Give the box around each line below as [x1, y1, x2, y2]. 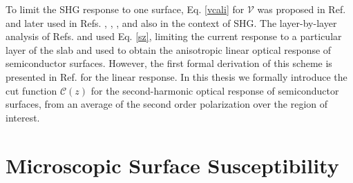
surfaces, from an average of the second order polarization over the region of [6, 97, 328, 111]
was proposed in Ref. [257, 2, 346, 16]
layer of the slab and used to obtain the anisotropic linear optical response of [6, 42, 332, 57]
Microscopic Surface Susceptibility [6, 151, 339, 179]
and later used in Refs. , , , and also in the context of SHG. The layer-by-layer [6, 15, 337, 30]
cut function [6, 83, 57, 97]
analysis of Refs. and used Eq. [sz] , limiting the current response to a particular [6, 29, 342, 44]
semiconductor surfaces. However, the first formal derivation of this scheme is [6, 56, 332, 70]
